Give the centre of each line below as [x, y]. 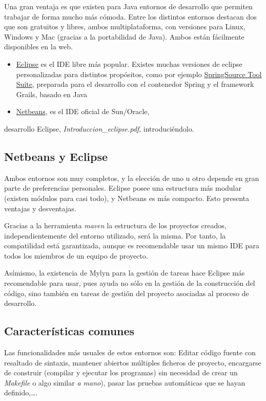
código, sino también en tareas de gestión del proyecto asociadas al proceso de [127, 293]
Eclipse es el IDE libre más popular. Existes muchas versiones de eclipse [129, 63]
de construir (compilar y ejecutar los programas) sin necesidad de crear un [121, 372]
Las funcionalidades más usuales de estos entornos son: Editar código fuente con [130, 352]
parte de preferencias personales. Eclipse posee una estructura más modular [123, 188]
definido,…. [21, 393]
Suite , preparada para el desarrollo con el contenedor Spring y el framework [135, 84]
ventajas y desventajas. [40, 208]
